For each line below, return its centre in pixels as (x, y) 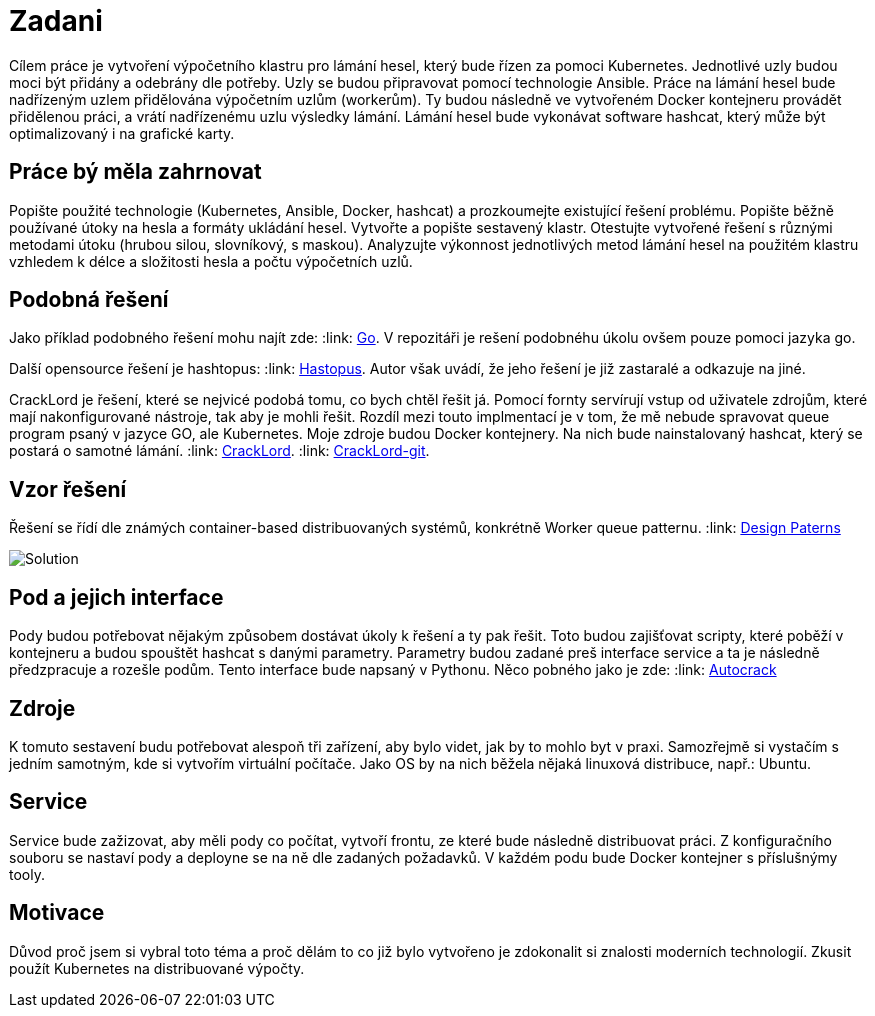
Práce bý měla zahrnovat (135, 172)
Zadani (56, 21)
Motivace (57, 913)
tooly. (27, 874)
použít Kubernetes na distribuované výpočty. (157, 968)
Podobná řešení (89, 300)
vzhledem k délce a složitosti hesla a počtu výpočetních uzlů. (211, 261)
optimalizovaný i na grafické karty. (122, 133)
